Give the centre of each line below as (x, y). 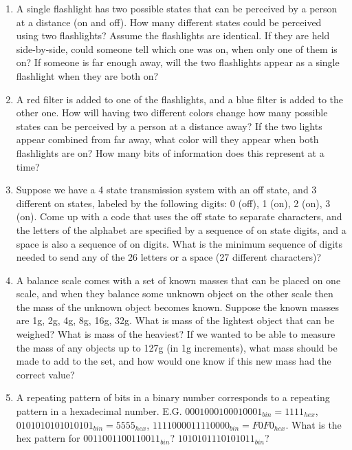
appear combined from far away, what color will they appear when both (167, 139)
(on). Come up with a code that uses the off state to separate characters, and (179, 216)
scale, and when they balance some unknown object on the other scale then (175, 293)
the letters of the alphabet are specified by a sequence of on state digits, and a (181, 229)
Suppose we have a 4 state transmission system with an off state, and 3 (166, 190)
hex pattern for (48, 438)
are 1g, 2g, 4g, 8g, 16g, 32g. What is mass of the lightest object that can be (175, 320)
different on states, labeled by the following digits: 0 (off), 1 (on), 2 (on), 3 (173, 203)
